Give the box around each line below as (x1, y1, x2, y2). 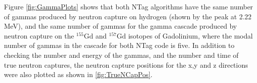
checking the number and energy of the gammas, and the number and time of (4, 49, 239, 60)
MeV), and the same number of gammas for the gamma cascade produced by (4, 21, 237, 31)
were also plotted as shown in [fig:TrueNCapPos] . (4, 69, 153, 80)
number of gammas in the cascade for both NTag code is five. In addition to (4, 40, 235, 50)
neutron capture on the (4, 30, 74, 41)
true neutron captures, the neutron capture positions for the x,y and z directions (4, 59, 248, 70)
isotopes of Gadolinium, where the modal (128, 30, 253, 41)
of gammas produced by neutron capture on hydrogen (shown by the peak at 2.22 (4, 11, 252, 21)
